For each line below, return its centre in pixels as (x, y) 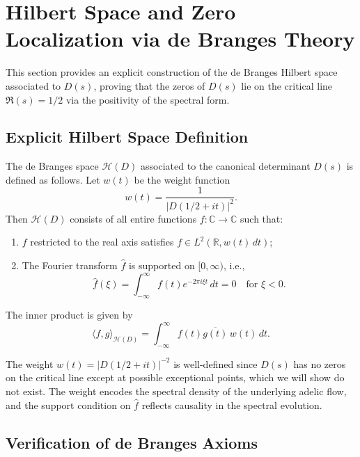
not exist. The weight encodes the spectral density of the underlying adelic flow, (176, 391)
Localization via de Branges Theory (180, 39)
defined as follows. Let (53, 179)
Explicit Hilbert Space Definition (127, 137)
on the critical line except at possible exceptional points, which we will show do (175, 377)
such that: (262, 218)
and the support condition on (68, 404)
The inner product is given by (69, 314)
